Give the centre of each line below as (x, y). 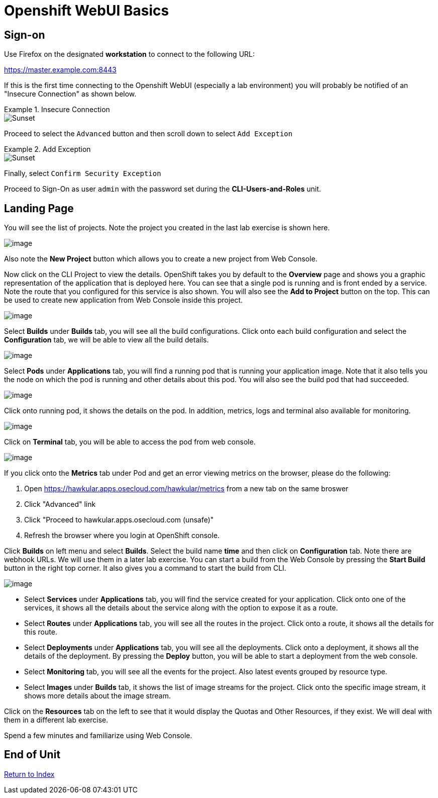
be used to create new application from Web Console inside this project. (124, 300)
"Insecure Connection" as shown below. (70, 94)
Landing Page (39, 208)
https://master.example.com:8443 (60, 70)
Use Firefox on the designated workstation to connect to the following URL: (130, 54)
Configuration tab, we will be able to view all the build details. (106, 340)
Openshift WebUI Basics (87, 11)
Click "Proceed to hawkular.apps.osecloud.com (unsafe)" (119, 520)
